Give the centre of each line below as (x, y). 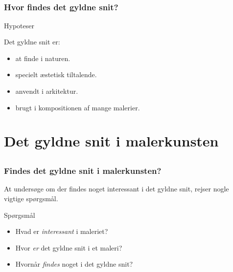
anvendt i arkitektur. (47, 91)
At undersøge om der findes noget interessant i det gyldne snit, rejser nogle (116, 189)
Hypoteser (19, 25)
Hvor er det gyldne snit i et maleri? (69, 247)
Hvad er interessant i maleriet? (62, 231)
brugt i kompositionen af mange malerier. (78, 107)
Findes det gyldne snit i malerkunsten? (83, 171)
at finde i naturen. (43, 58)
